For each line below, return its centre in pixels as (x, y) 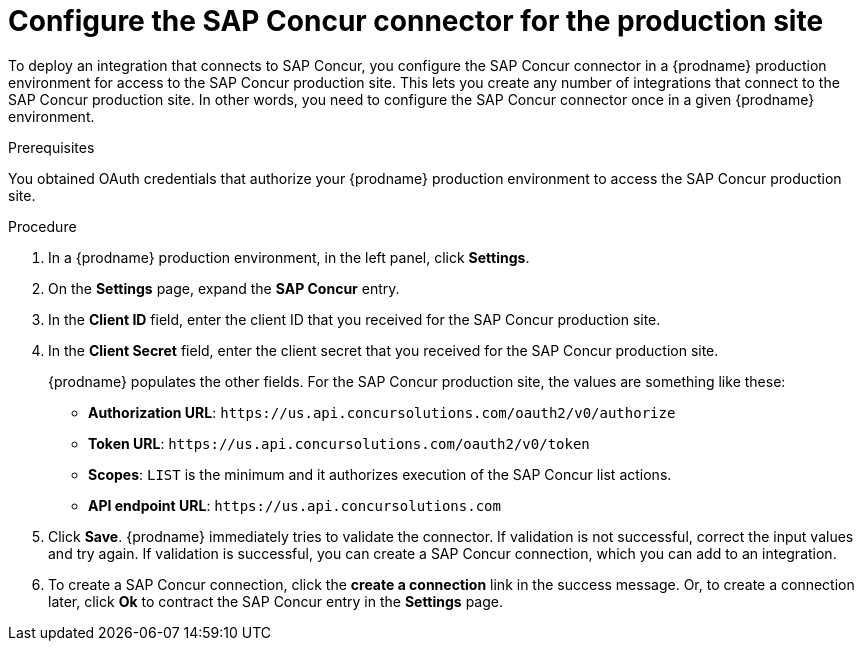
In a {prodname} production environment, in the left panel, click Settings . (289, 257)
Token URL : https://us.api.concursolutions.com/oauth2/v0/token (339, 443)
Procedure (42, 226)
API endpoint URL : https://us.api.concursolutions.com (294, 505)
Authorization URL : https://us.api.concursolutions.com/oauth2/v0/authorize (382, 412)
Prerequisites (51, 147)
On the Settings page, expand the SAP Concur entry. (224, 288)
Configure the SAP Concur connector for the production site (416, 21)
